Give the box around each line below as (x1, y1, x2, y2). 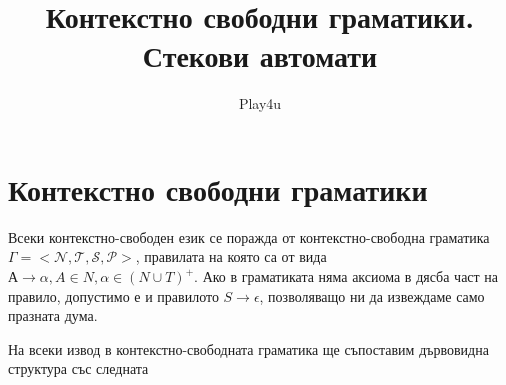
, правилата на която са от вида (135, 246, 327, 267)
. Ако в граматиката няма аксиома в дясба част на (194, 266, 499, 287)
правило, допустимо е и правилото (8, 285, 219, 306)
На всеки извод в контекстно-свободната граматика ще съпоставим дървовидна (8, 338, 489, 359)
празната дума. (8, 305, 98, 326)
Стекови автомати (142, 35, 378, 76)
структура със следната (8, 358, 149, 379)
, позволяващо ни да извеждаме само (259, 285, 485, 306)
